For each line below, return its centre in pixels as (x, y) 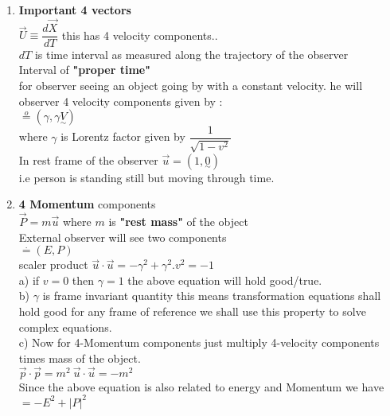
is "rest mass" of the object (178, 222)
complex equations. (65, 327)
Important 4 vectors (75, 10)
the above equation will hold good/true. (225, 280)
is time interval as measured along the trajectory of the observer (191, 54)
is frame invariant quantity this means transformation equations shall (212, 295)
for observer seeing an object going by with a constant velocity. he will (191, 86)
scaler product (53, 264)
